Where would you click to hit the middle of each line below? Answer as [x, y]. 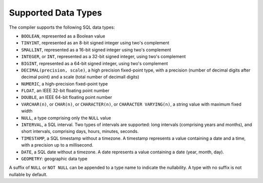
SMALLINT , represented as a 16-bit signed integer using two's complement [96, 50]
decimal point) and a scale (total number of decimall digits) [80, 77]
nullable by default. [28, 174]
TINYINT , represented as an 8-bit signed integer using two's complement [95, 43]
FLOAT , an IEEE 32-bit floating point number [65, 91]
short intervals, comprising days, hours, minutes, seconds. [80, 131]
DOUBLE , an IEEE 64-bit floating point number [66, 97]
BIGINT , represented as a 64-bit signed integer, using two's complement [94, 63]
